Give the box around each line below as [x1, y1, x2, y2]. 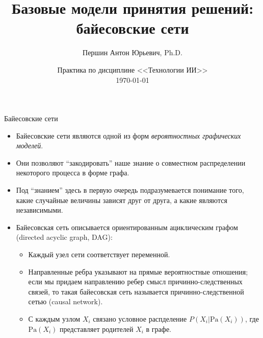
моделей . [16, 140, 43, 151]
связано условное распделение [93, 313, 187, 324]
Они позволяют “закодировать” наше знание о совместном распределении [16, 157, 246, 168]
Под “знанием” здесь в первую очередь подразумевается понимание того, [16, 185, 244, 195]
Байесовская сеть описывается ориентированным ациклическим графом [16, 221, 238, 232]
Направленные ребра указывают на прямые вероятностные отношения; [28, 266, 248, 277]
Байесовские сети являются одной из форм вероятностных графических [16, 130, 241, 141]
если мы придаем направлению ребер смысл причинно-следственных [28, 276, 243, 287]
